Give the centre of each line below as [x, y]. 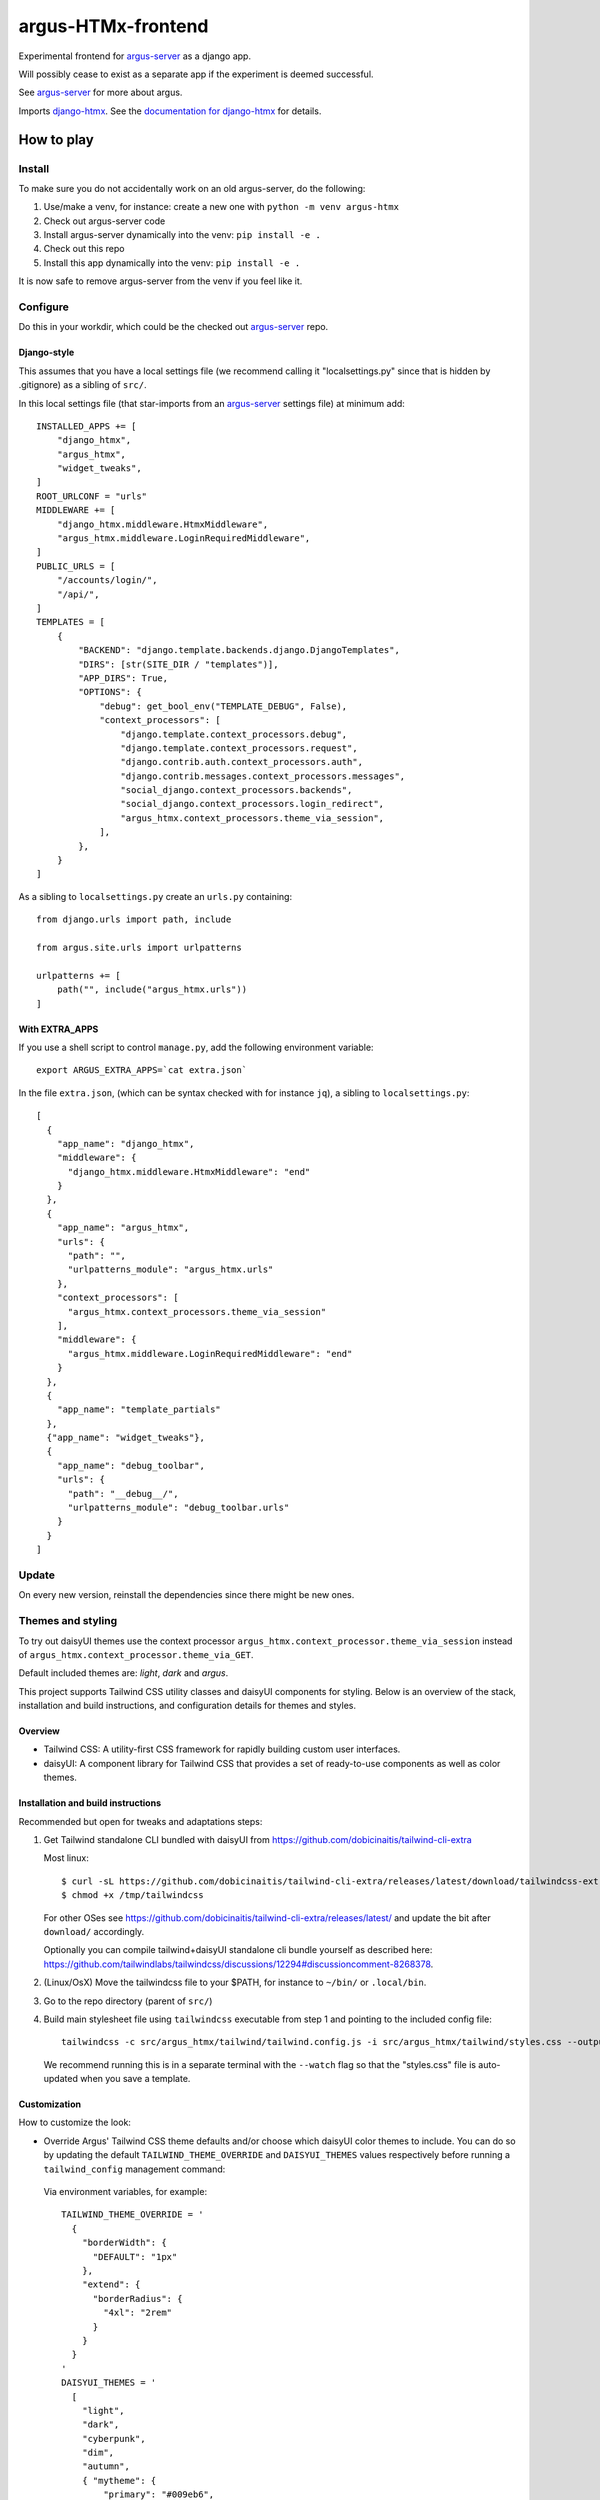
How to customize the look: [75, 2122]
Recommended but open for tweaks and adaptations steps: [140, 1821]
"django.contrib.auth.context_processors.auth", [242, 762]
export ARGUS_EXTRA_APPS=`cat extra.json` [142, 1070]
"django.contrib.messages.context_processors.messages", [263, 776]
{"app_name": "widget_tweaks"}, [125, 1438]
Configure [43, 307]
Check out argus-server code [104, 221]
